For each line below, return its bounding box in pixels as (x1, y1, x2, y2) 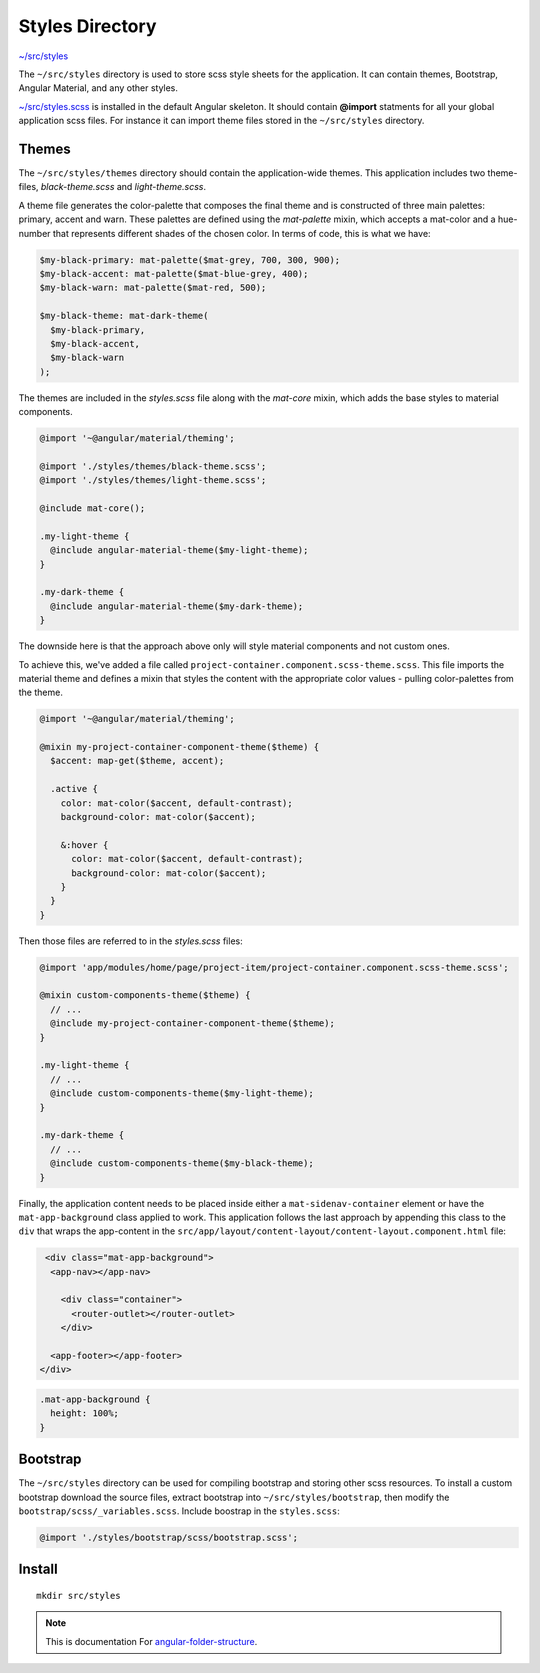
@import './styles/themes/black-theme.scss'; (39, 460, 267, 472)
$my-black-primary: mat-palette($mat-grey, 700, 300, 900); (39, 254, 341, 265)
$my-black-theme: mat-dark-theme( (39, 310, 209, 322)
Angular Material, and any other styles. (18, 82, 179, 94)
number (18, 227, 51, 239)
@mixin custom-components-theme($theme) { (39, 990, 251, 1001)
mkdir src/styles (36, 1590, 121, 1602)
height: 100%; (50, 1408, 120, 1419)
